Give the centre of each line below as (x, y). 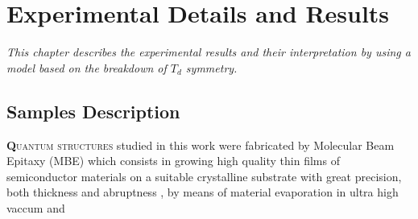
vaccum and (36, 207)
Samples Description (93, 111)
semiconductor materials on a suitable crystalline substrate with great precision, (204, 176)
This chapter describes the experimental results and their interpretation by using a (209, 52)
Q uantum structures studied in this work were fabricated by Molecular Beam (201, 145)
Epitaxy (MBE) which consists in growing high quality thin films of (173, 161)
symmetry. (211, 67)
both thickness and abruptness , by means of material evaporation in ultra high (203, 192)
